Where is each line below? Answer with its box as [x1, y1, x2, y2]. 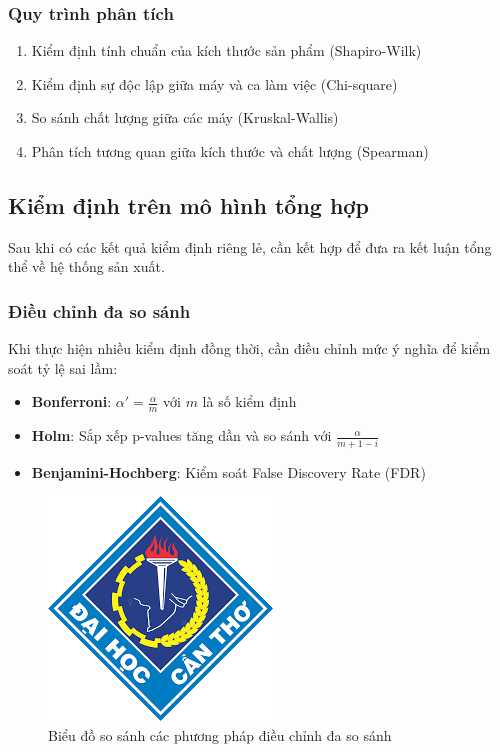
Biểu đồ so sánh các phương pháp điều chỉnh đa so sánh [48, 724, 392, 745]
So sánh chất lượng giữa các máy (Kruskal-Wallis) [31, 107, 339, 128]
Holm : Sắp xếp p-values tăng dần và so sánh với [31, 425, 332, 446]
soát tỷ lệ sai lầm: [8, 357, 118, 378]
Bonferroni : [31, 391, 112, 412]
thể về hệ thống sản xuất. [8, 256, 165, 277]
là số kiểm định [202, 391, 297, 412]
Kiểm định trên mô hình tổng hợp [8, 189, 369, 220]
